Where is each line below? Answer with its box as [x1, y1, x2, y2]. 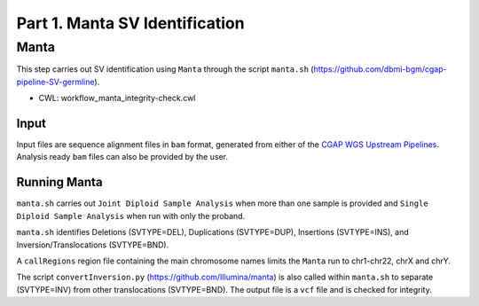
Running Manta [16, 175, 103, 190]
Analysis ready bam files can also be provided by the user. [16, 152, 228, 162]
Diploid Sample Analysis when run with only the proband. [16, 210, 246, 221]
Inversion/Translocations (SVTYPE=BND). [16, 239, 169, 250]
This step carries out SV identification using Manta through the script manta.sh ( [16, 64, 314, 75]
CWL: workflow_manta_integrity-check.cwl [38, 93, 196, 104]
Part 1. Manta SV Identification [16, 13, 245, 33]
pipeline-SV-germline [16, 76, 95, 87]
